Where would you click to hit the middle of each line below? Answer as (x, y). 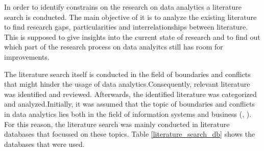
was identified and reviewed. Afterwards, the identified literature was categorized (130, 94)
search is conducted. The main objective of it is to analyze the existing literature (130, 17)
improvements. (27, 56)
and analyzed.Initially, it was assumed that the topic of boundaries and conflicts (129, 104)
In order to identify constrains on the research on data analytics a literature (123, 7)
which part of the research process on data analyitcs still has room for (114, 47)
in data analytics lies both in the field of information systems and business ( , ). (128, 114)
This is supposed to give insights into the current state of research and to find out (132, 36)
